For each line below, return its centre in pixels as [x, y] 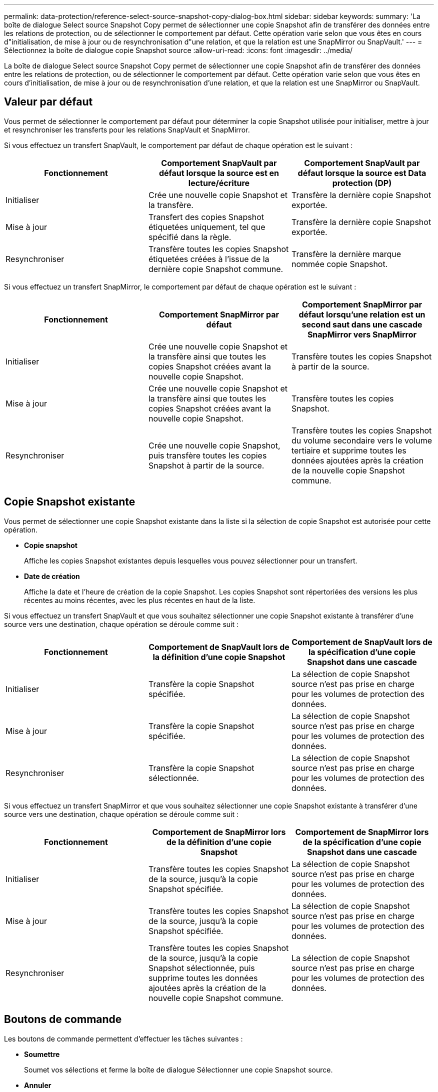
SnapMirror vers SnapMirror [362, 334]
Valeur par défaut [48, 102]
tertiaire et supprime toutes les [349, 450]
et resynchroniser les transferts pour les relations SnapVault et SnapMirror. [127, 129]
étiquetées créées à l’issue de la [209, 259]
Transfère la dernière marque [346, 254]
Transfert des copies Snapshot [206, 217]
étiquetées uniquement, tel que [207, 227]
